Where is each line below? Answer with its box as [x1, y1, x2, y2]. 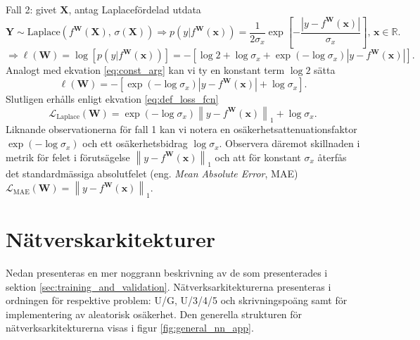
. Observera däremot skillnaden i [219, 136, 360, 151]
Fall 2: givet [6, 2, 57, 16]
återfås [317, 149, 347, 164]
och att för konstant [215, 149, 301, 164]
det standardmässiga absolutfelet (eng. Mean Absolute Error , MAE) [6, 166, 298, 181]
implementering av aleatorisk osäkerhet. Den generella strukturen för [6, 306, 303, 321]
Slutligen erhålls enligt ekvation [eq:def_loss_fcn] [6, 92, 219, 106]
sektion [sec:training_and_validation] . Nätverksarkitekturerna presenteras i [6, 279, 331, 294]
